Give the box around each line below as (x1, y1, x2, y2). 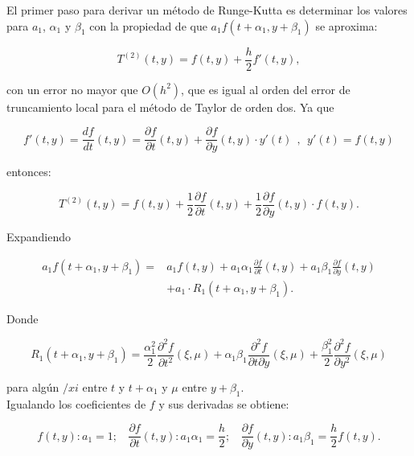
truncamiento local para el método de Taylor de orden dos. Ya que (6, 98, 334, 115)
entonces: (6, 163, 51, 180)
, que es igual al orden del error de (181, 80, 350, 97)
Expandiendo (6, 228, 71, 244)
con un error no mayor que (6, 80, 138, 97)
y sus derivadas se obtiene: (158, 395, 289, 412)
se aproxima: (315, 17, 378, 34)
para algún (6, 378, 59, 395)
